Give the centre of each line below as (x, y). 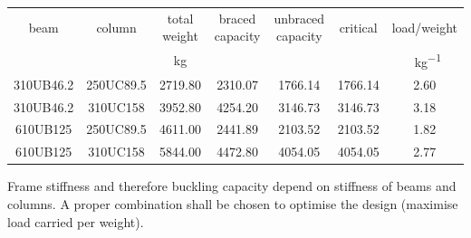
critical (358, 27)
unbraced (299, 18)
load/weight (424, 27)
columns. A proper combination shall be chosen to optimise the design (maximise (233, 203)
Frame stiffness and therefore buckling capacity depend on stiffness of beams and (232, 186)
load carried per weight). (76, 221)
